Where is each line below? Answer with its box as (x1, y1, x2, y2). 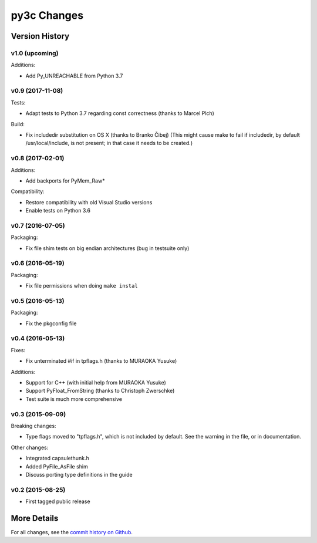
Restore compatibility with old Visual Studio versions (25, 198, 153, 205)
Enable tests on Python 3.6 (25, 207, 91, 214)
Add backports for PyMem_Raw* (25, 177, 105, 184)
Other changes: (11, 444, 49, 451)
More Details (11, 513, 59, 523)
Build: (11, 120, 25, 127)
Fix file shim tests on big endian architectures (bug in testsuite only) (25, 244, 190, 252)
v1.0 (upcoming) (11, 49, 59, 57)
